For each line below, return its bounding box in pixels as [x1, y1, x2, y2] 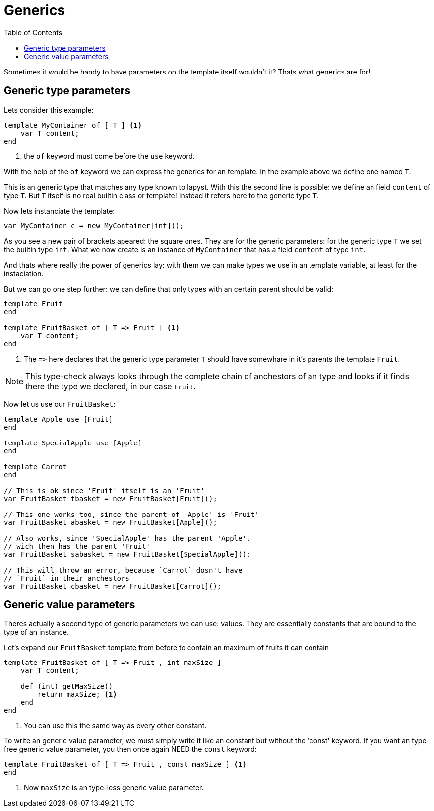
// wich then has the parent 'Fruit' [4, 542, 151, 550]
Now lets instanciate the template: [4, 206, 115, 215]
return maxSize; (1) [37, 690, 117, 699]
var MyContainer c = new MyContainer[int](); [4, 221, 184, 230]
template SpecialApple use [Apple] [4, 439, 142, 447]
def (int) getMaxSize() [20, 682, 113, 691]
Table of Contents [4, 28, 62, 37]
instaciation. [4, 269, 44, 278]
